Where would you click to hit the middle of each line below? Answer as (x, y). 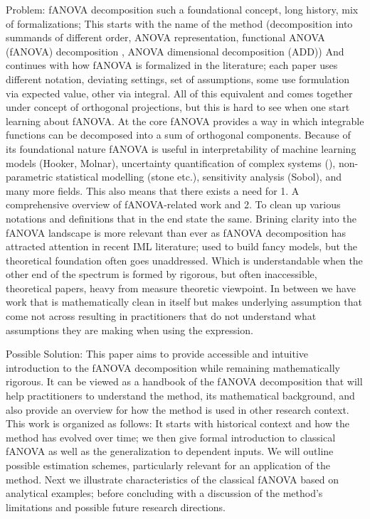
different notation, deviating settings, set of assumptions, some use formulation (178, 79)
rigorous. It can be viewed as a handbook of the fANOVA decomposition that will (184, 381)
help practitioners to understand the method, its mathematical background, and (180, 396)
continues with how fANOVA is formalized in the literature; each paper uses (172, 65)
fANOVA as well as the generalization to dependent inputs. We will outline (170, 451)
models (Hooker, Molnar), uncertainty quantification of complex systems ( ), (171, 162)
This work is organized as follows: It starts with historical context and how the (178, 423)
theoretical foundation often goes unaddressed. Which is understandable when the (184, 260)
